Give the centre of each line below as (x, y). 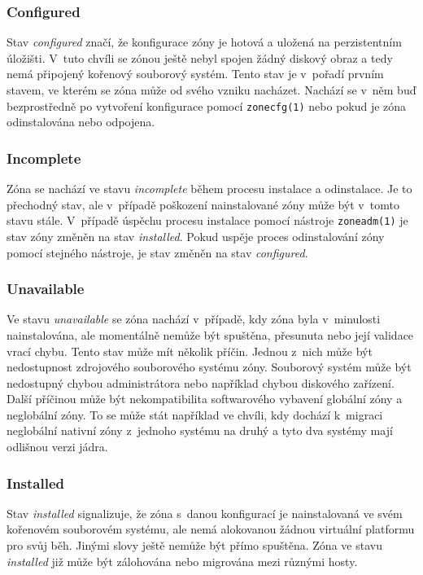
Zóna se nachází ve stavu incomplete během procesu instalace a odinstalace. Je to (209, 189)
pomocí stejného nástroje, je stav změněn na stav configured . (157, 252)
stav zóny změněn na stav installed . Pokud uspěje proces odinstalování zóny (196, 236)
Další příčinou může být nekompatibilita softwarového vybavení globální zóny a (205, 399)
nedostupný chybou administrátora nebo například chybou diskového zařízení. (201, 382)
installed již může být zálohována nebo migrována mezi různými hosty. (182, 561)
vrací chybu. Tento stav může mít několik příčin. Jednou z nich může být (190, 351)
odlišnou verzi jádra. (57, 447)
